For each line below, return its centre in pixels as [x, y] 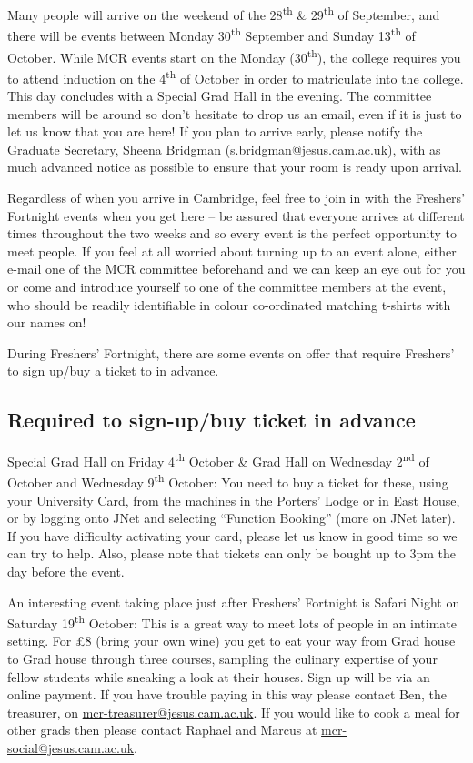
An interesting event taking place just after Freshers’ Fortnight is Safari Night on [234, 602]
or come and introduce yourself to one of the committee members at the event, [227, 286]
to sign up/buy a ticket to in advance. [113, 371]
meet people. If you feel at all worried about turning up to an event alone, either [232, 251]
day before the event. [66, 571]
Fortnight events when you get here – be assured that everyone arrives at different [236, 215]
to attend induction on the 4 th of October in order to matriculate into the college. [236, 76]
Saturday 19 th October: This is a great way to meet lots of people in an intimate [232, 622]
